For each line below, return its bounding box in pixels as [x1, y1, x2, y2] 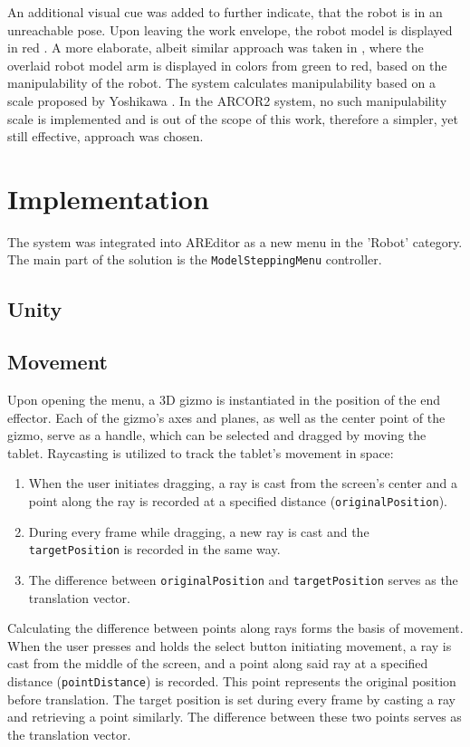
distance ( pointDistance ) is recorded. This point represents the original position [7, 672, 456, 691]
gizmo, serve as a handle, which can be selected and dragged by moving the [7, 426, 427, 445]
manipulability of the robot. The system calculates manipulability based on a [7, 73, 436, 92]
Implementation [7, 179, 209, 216]
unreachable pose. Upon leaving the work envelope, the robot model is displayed [7, 20, 453, 39]
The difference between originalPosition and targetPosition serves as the [28, 570, 458, 589]
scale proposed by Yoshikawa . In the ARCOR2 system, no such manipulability [7, 91, 447, 110]
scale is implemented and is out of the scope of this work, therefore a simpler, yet [7, 109, 458, 128]
